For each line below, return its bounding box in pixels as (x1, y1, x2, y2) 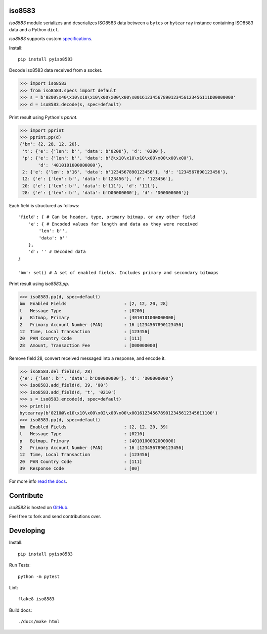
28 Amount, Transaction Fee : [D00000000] (19, 343, 158, 348)
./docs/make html (18, 619, 60, 625)
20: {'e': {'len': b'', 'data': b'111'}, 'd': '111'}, (22, 183, 158, 188)
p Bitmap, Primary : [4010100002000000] (19, 438, 177, 444)
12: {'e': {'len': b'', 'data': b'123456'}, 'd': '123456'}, (22, 176, 174, 182)
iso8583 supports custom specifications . (9, 36, 92, 42)
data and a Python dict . (9, 26, 59, 32)
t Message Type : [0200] (19, 308, 145, 313)
